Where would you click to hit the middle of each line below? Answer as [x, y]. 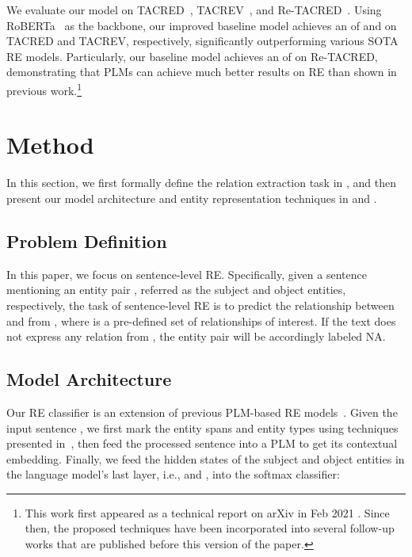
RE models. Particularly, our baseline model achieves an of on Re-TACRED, [192, 56]
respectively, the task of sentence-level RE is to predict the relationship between [200, 305]
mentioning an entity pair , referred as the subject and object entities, [176, 290]
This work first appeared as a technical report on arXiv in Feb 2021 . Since [207, 512]
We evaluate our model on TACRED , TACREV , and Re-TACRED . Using [194, 10]
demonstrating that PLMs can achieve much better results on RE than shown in [202, 72]
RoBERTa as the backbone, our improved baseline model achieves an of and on [202, 25]
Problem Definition [87, 240]
